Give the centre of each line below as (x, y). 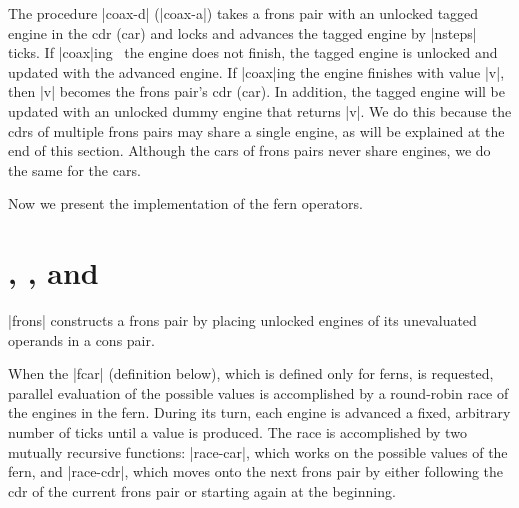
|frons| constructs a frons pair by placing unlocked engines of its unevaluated (242, 320)
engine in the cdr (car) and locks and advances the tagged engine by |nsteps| (242, 32)
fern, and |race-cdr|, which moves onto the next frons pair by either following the (256, 471)
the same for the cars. (74, 169)
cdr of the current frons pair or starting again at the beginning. (202, 490)
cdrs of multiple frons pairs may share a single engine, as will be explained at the (256, 130)
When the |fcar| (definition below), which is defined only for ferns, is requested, (251, 373)
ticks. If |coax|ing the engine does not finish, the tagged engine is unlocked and (253, 52)
